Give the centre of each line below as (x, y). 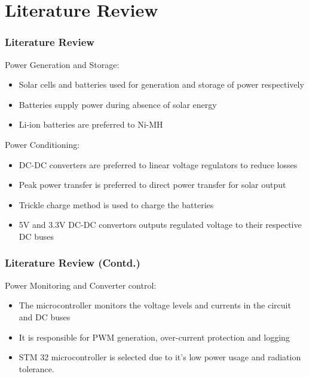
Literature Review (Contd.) (73, 263)
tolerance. (36, 368)
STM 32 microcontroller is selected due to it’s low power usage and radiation (160, 357)
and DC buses (45, 316)
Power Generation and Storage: (62, 64)
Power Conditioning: (42, 144)
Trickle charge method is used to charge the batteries (116, 204)
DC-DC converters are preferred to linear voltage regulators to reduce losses (158, 164)
